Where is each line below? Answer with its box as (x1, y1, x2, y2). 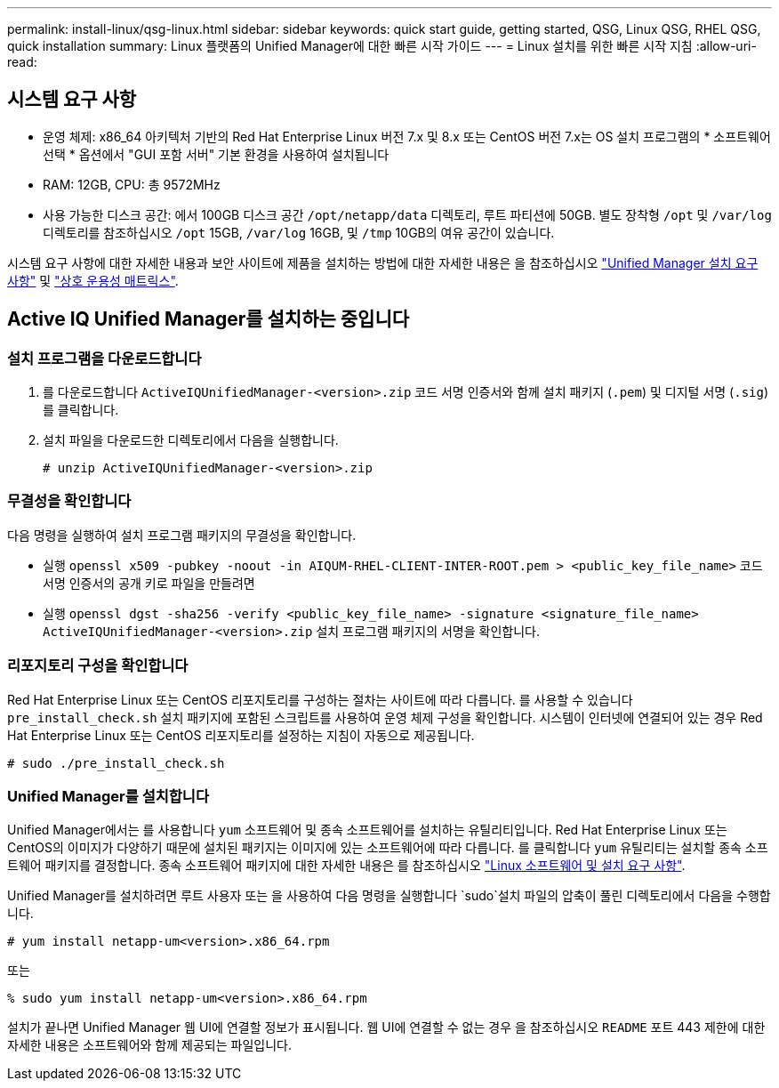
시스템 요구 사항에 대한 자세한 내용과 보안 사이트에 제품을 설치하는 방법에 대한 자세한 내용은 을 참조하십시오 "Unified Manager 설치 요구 (7, 254, 759, 270)
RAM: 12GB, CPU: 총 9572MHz (43, 176, 221, 192)
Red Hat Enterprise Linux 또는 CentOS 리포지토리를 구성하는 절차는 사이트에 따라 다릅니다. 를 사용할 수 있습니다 (7, 691, 633, 707)
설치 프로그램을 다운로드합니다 (7, 349, 202, 367)
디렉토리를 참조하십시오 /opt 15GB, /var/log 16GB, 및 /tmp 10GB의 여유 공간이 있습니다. (43, 224, 555, 240)
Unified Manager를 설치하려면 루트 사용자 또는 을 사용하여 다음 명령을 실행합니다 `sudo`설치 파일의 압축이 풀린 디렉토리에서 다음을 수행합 (7, 888, 771, 904)
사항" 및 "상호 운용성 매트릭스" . (7, 272, 179, 288)
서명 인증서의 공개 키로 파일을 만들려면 (43, 575, 255, 591)
